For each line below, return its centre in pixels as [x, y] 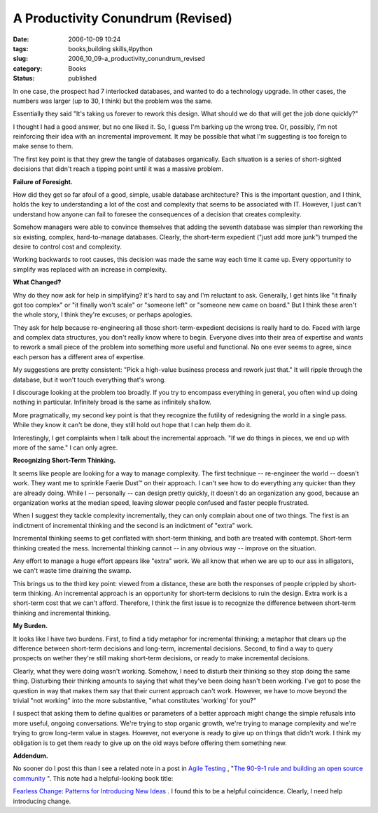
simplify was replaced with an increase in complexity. [90, 269]
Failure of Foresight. [43, 181]
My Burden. [30, 626]
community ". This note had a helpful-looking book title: [93, 778]
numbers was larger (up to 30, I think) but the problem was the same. [113, 101]
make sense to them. [43, 146]
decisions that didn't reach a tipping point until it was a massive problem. [118, 169]
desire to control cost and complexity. [68, 246]
